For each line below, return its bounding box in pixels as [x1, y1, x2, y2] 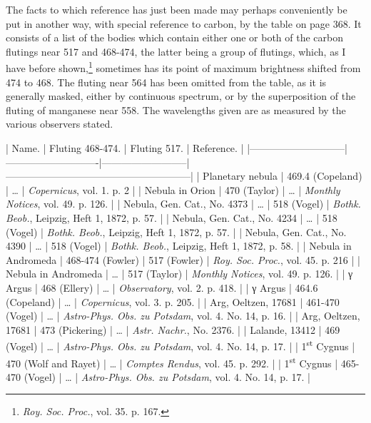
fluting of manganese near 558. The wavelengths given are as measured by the [6, 102, 346, 117]
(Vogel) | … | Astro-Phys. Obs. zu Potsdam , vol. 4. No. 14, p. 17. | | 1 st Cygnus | [6, 337, 355, 353]
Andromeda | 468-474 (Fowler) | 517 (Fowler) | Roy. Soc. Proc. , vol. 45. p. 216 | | [6, 252, 360, 267]
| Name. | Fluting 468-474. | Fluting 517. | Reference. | [6, 141, 244, 155]
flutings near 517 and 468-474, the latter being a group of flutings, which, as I [6, 44, 346, 58]
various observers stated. [6, 116, 113, 131]
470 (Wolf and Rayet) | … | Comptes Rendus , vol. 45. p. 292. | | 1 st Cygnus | [6, 353, 338, 370]
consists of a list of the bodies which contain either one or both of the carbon [6, 30, 344, 45]
